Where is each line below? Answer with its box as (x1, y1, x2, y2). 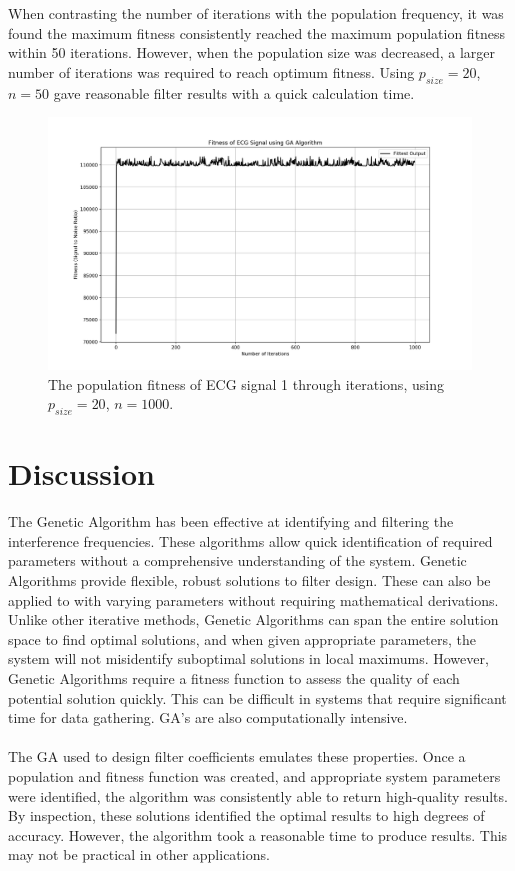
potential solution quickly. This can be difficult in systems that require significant (8, 687, 507, 708)
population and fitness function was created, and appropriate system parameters (8, 765, 501, 786)
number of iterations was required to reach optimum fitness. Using (8, 61, 415, 82)
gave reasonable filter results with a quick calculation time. (53, 82, 415, 103)
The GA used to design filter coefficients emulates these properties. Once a (8, 746, 466, 767)
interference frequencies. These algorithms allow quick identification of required (8, 530, 493, 551)
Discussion (8, 453, 155, 494)
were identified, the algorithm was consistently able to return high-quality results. (8, 785, 508, 806)
